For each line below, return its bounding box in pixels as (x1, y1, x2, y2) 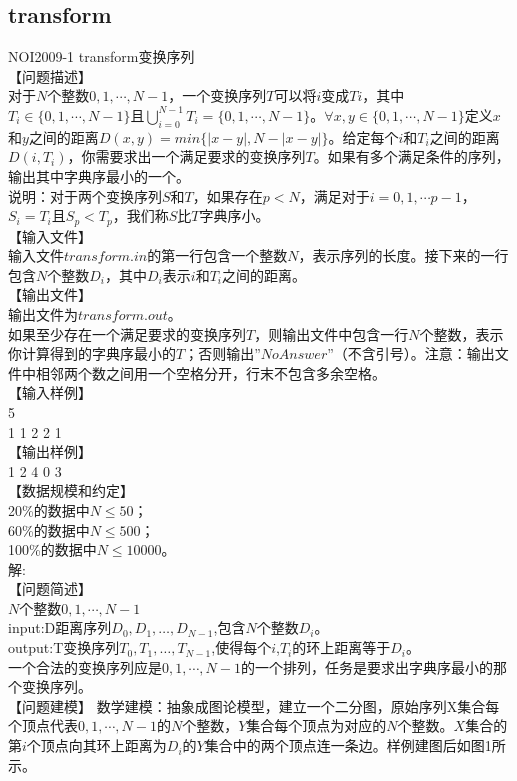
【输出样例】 (8, 441, 92, 462)
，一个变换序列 (168, 85, 267, 106)
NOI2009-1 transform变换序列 (8, 46, 195, 67)
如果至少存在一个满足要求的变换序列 (8, 323, 246, 344)
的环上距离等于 (292, 637, 391, 658)
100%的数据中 (8, 539, 97, 560)
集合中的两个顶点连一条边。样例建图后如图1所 (204, 735, 506, 756)
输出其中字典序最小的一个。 (8, 165, 190, 186)
